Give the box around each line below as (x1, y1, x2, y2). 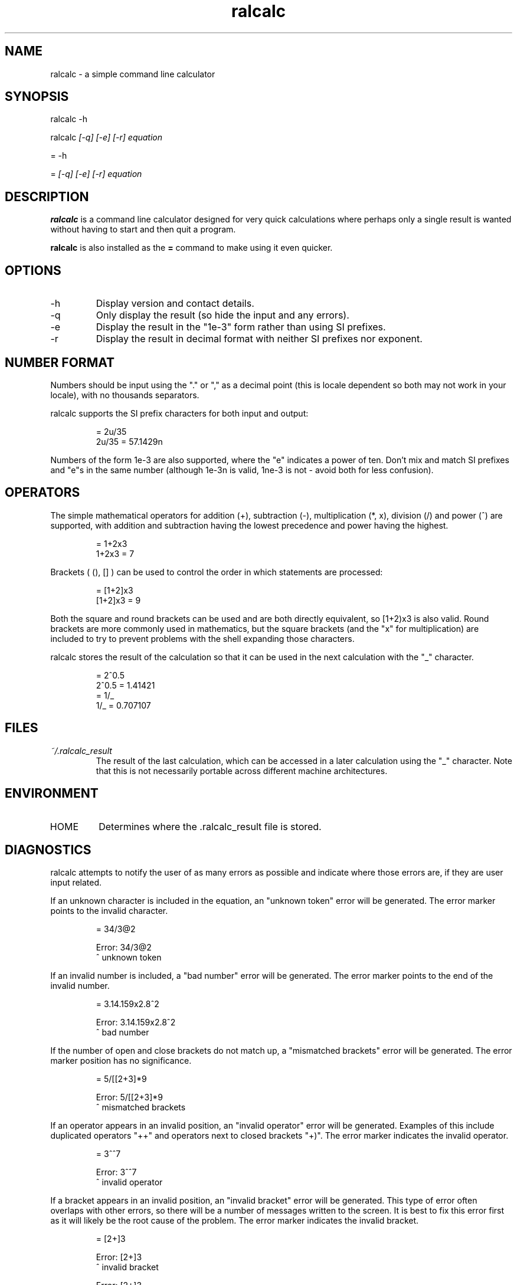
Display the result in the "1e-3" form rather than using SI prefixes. (96, 321, 386, 333)
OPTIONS (5, 263, 61, 278)
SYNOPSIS (5, 89, 69, 104)
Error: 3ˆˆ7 (96, 1167, 137, 1178)
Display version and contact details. (96, 297, 254, 310)
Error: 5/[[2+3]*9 (96, 1092, 163, 1103)
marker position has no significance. (50, 1055, 192, 1066)
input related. (50, 877, 102, 888)
